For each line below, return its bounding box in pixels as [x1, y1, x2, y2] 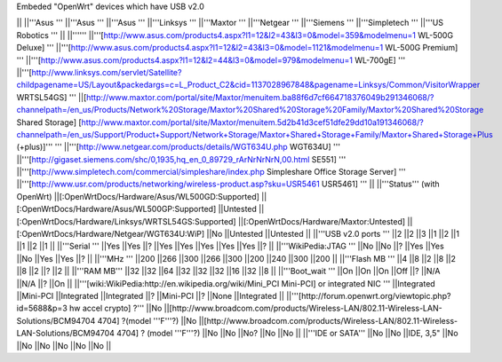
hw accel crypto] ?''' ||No [68, 303, 163, 314]
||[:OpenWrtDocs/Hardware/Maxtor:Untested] [237, 216, 406, 226]
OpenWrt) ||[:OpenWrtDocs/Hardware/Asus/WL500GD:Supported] [16, 191, 259, 201]
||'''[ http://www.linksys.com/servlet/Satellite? [16, 67, 182, 77]
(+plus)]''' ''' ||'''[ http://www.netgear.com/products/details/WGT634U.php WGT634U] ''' [16, 142, 341, 153]
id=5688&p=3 [16, 303, 68, 314]
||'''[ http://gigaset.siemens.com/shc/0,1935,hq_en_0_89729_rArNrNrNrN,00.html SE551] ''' [16, 153, 347, 164]
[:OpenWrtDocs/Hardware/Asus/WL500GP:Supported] [16, 204, 217, 215]
